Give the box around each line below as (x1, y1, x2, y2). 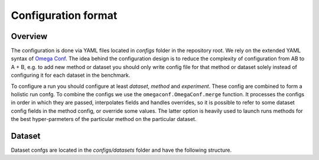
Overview (11, 31, 48, 41)
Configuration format (11, 9, 118, 22)
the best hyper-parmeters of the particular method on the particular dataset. (11, 116, 197, 123)
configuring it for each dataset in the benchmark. (11, 71, 131, 79)
